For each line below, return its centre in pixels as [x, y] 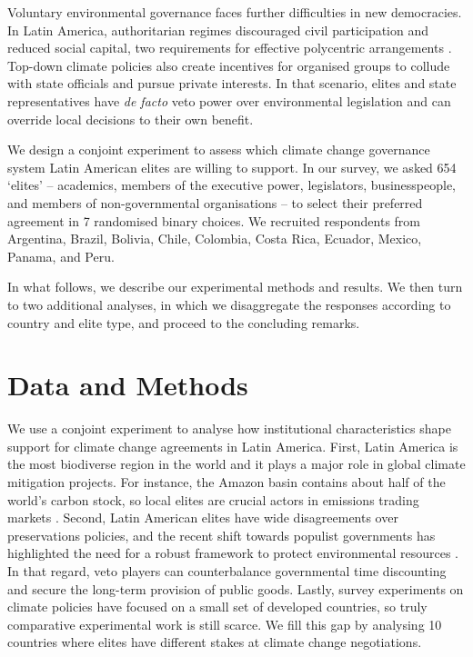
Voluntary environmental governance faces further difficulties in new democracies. [235, 12]
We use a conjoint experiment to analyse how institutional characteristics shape [229, 428]
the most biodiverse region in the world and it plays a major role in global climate [236, 464]
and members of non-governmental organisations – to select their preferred [215, 202]
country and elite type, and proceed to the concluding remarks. [184, 322]
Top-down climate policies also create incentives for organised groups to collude [229, 65]
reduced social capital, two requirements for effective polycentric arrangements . [230, 48]
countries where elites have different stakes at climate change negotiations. [215, 642]
